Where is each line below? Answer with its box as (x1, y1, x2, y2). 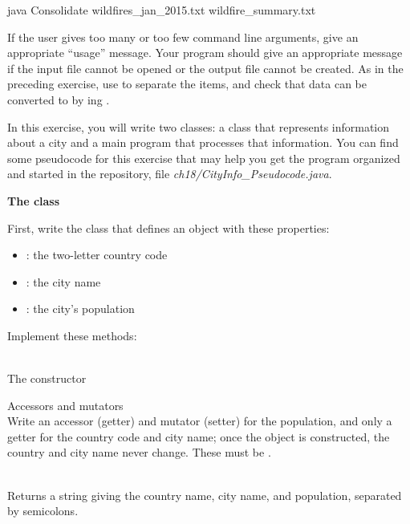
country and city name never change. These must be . (7, 444, 271, 461)
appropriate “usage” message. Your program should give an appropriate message (7, 44, 403, 61)
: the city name (26, 273, 101, 290)
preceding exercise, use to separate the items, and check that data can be (7, 75, 367, 92)
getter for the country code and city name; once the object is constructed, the (7, 428, 390, 445)
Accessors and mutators (7, 396, 124, 413)
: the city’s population (26, 300, 135, 317)
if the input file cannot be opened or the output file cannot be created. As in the (7, 59, 404, 76)
